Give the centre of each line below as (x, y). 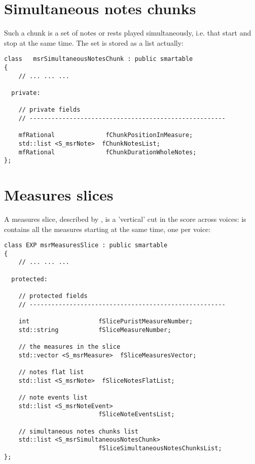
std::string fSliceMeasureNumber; (95, 330)
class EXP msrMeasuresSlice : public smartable (86, 245)
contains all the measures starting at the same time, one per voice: (107, 229)
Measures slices (59, 195)
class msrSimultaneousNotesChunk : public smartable (99, 59)
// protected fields (53, 296)
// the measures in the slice (69, 347)
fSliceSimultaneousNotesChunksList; (160, 448)
